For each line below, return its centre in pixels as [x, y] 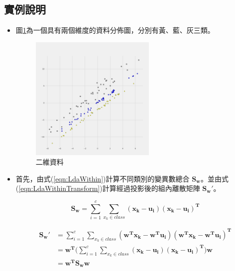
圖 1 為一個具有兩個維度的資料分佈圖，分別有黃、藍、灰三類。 [115, 30]
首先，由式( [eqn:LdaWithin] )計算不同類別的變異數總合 [103, 178]
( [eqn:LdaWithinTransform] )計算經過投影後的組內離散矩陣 [108, 188]
